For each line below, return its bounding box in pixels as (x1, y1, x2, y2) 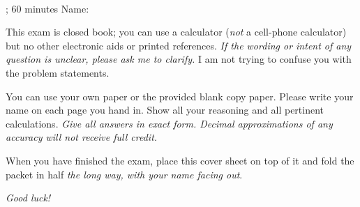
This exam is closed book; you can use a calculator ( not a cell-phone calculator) (6, 24, 347, 39)
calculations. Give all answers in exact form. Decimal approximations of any (6, 116, 333, 130)
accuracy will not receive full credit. (6, 130, 158, 144)
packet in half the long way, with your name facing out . (6, 167, 243, 181)
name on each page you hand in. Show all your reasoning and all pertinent (6, 102, 324, 117)
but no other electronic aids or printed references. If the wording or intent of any (6, 38, 352, 52)
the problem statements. (6, 65, 110, 79)
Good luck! (6, 190, 51, 205)
